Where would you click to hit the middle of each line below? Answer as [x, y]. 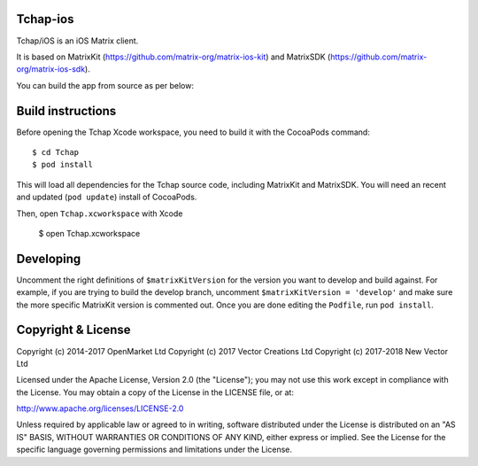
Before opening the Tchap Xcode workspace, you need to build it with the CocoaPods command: [193, 132]
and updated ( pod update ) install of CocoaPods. [107, 197]
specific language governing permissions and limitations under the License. [154, 450]
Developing [49, 258]
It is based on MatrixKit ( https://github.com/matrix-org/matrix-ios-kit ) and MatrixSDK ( [173, 57]
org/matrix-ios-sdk [51, 69]
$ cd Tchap [56, 152]
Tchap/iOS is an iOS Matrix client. [77, 41]
